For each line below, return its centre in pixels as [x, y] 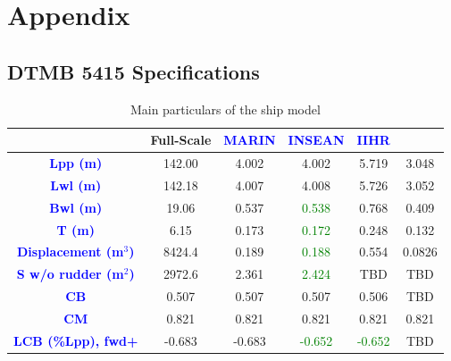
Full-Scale [181, 140]
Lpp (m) [76, 163]
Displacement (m [71, 252]
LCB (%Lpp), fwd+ [76, 340]
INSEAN [316, 140]
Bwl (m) [76, 207]
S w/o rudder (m [70, 274]
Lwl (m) [76, 185]
